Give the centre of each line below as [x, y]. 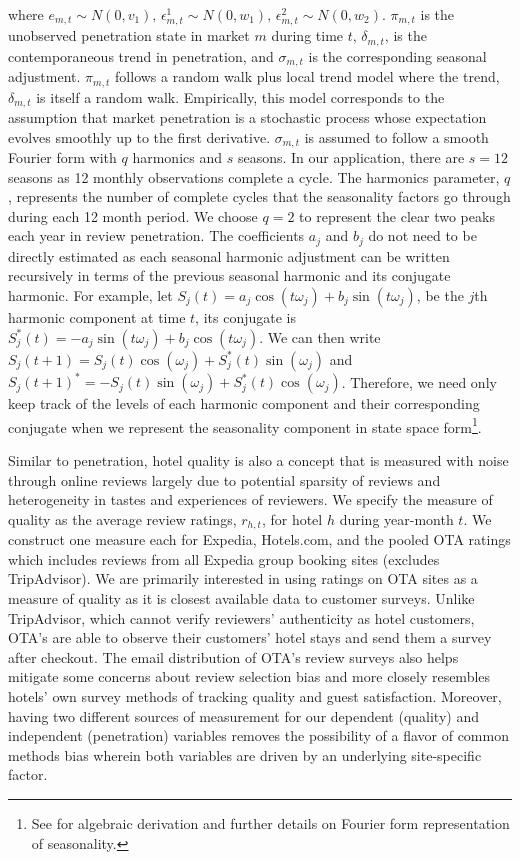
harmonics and [177, 157]
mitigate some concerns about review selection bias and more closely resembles [249, 676]
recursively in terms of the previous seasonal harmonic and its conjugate [229, 275]
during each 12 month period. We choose [133, 215]
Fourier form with [62, 157]
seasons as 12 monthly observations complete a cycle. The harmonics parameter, [254, 176]
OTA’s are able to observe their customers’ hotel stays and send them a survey [250, 637]
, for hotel [292, 518]
